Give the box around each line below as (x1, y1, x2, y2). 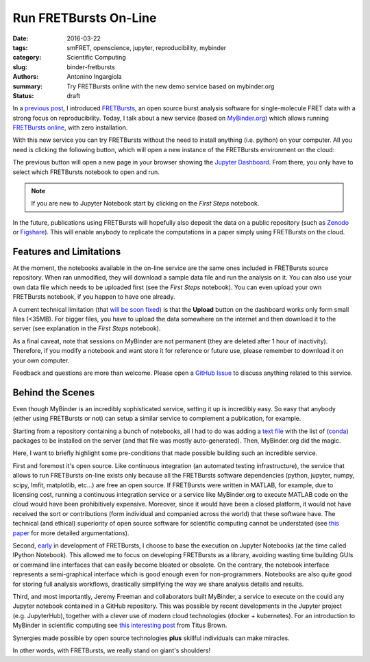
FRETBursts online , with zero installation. (12, 123, 128, 132)
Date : (12, 34, 29, 42)
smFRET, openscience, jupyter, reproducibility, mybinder (66, 43, 227, 51)
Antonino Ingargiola (66, 73, 123, 81)
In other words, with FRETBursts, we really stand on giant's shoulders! (12, 646, 211, 654)
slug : (12, 62, 27, 71)
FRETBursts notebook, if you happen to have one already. (12, 293, 175, 301)
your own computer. (12, 356, 70, 365)
